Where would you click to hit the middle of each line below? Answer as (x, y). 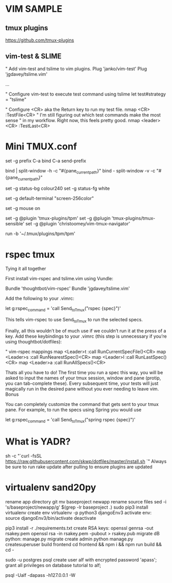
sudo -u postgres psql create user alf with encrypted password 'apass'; (81, 559)
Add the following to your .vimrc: (40, 299)
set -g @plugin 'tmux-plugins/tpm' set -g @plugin (58, 218)
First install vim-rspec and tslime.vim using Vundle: (59, 279)
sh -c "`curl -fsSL (24, 456)
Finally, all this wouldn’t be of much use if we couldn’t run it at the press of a (86, 331)
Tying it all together (26, 269)
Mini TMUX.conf (41, 146)
